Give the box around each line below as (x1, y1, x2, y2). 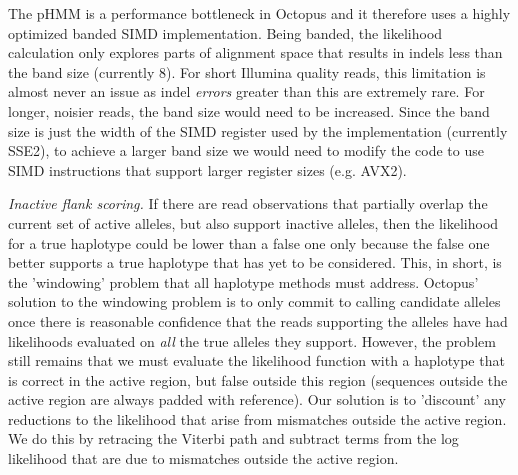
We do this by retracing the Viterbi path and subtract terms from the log (8, 428, 459, 449)
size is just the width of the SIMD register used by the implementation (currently (8, 120, 508, 141)
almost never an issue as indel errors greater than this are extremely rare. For (8, 81, 485, 102)
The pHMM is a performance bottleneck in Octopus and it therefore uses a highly (8, 3, 511, 23)
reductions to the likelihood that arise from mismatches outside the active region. (8, 408, 507, 429)
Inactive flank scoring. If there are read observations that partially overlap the (8, 193, 488, 214)
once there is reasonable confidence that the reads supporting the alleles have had (8, 310, 508, 331)
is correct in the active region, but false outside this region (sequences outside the (8, 369, 508, 390)
